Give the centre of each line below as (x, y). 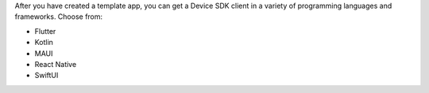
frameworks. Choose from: (59, 17)
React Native (56, 64)
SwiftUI (46, 76)
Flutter (45, 31)
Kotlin (44, 43)
